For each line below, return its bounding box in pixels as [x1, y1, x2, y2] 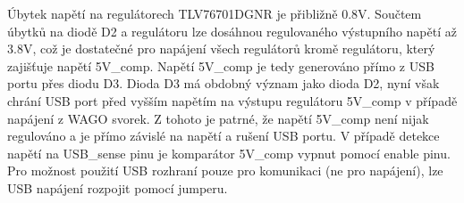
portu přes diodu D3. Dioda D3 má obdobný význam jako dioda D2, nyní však [7, 74, 440, 93]
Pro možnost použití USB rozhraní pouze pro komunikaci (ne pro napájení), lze [7, 161, 443, 180]
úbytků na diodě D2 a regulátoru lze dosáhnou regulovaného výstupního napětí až [7, 21, 457, 40]
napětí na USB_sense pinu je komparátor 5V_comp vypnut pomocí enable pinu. [7, 143, 451, 162]
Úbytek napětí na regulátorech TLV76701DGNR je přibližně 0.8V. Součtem [7, 4, 422, 22]
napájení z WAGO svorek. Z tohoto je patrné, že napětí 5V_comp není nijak [7, 109, 429, 127]
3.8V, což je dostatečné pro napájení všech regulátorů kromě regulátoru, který [7, 39, 435, 58]
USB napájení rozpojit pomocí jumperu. [7, 178, 228, 197]
